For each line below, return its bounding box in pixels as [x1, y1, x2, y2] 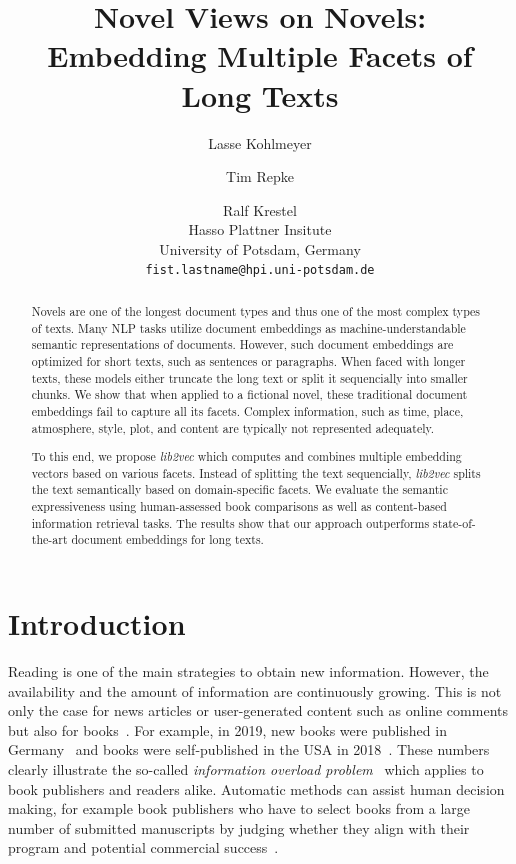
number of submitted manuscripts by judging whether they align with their [8, 817, 470, 838]
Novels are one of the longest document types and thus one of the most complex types [31, 302, 481, 319]
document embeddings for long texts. [71, 531, 264, 548]
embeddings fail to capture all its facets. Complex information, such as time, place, [31, 402, 464, 419]
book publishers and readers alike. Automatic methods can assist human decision [8, 778, 505, 799]
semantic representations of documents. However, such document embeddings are [31, 336, 454, 353]
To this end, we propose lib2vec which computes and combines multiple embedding [31, 448, 462, 465]
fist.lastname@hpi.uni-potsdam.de [145, 263, 375, 278]
